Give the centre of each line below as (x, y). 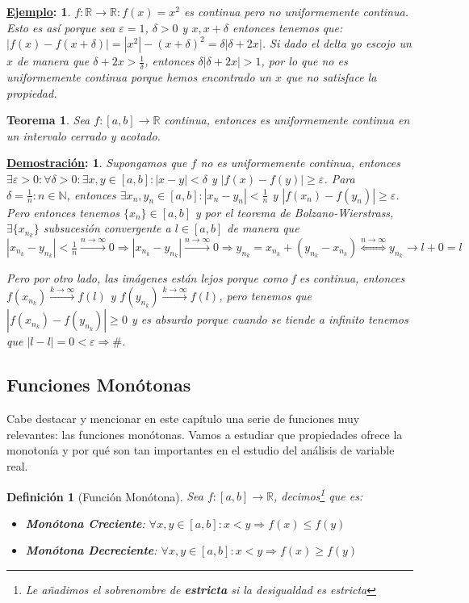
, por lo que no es (304, 61)
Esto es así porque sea (61, 27)
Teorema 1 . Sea (48, 120)
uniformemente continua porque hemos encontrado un (139, 77)
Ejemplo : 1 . (39, 11)
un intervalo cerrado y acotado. (84, 135)
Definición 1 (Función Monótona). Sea (105, 496)
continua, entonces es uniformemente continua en (287, 120)
